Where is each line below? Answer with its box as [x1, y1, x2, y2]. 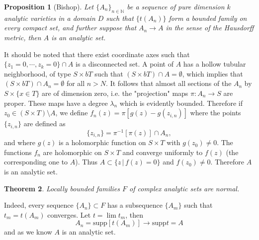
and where [4, 137, 36, 148]
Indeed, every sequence [4, 200, 74, 210]
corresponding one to [4, 157, 68, 167]
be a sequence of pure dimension [127, 1, 225, 11]
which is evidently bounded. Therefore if [119, 97, 243, 108]
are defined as [23, 118, 66, 129]
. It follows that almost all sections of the [106, 78, 232, 88]
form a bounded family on [169, 12, 247, 23]
